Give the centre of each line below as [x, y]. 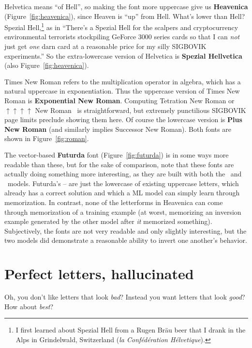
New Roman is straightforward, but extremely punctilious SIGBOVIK [141, 110]
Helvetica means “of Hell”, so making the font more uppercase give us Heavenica [126, 6]
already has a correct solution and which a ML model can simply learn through [122, 193]
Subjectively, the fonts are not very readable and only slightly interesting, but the [126, 230]
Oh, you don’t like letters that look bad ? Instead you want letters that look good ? [125, 297]
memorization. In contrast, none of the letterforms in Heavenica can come [114, 202]
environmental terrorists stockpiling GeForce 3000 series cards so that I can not [122, 37]
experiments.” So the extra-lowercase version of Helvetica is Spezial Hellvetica [123, 55]
